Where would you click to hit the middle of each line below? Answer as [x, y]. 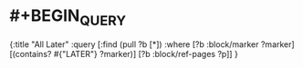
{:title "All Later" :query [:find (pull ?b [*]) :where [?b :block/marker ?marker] [152, 44]
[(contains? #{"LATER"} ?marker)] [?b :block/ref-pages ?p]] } [124, 53]
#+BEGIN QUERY [68, 17]
